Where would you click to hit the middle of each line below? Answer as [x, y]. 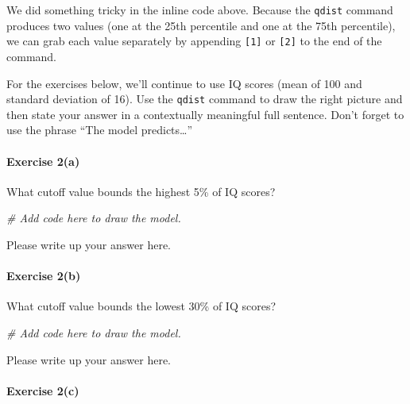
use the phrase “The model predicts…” [100, 130]
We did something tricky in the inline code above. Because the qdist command [200, 10]
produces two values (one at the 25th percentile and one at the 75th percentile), [201, 25]
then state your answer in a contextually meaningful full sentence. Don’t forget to [205, 114]
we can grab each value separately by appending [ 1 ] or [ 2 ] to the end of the [194, 41]
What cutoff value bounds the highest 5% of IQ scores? [141, 191]
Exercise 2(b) [44, 276]
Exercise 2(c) [43, 390]
